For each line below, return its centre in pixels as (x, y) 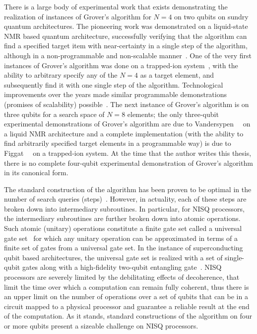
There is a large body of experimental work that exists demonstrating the (116, 6)
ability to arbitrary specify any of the (61, 75)
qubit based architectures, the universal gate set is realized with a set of (113, 257)
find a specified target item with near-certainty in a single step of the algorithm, (126, 46)
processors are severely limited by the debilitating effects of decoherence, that (122, 277)
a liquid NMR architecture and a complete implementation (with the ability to (124, 133)
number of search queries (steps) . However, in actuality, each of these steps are (125, 199)
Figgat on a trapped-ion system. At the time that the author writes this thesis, (128, 153)
